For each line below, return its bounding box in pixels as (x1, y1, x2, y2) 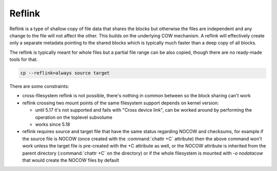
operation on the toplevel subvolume (35, 114, 113, 120)
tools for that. (9, 56, 38, 62)
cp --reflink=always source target (20, 70, 110, 76)
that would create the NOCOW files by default (22, 157, 120, 163)
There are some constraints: (9, 83, 69, 90)
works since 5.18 (35, 121, 70, 127)
